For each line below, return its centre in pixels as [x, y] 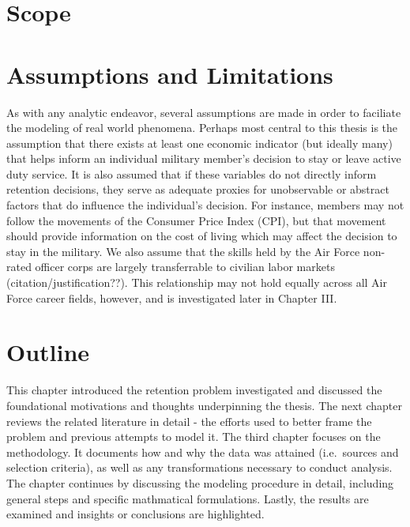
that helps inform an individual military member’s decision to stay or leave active [204, 158]
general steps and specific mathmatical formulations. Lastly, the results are [188, 498]
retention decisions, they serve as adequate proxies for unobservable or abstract [198, 189]
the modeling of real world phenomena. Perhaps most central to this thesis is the [202, 128]
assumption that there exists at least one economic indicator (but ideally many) [199, 143]
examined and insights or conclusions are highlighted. [135, 514]
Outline [48, 352]
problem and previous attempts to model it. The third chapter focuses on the [194, 437]
